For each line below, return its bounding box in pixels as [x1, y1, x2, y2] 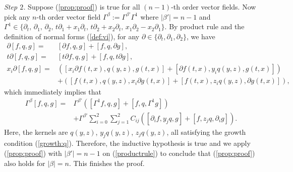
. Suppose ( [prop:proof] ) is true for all [23, 2, 140, 12]
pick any [4, 11, 30, 22]
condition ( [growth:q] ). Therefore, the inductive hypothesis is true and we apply [4, 138, 251, 148]
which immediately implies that [4, 86, 101, 97]
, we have [186, 31, 215, 41]
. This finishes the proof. [69, 157, 145, 168]
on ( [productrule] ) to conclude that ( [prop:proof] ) [102, 148, 255, 158]
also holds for [4, 157, 45, 168]
